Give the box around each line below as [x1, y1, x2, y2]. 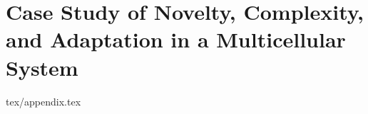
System [6, 52, 78, 81]
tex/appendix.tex [6, 93, 81, 108]
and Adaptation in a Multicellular [6, 25, 346, 54]
